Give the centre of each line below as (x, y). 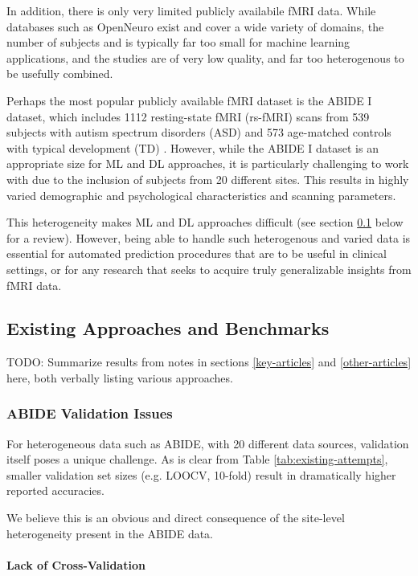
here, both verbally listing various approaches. (120, 377)
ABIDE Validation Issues (90, 413)
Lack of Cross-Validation (76, 564)
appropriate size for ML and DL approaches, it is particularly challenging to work (208, 163)
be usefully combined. (60, 74)
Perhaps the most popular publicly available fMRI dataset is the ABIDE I (189, 100)
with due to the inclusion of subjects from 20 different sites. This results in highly (208, 179)
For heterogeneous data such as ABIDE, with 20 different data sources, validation (208, 443)
